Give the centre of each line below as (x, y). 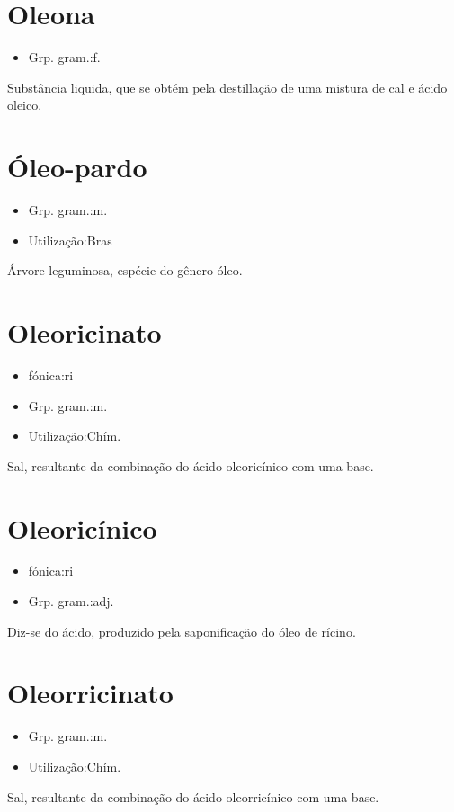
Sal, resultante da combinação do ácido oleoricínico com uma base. (191, 465)
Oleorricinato (90, 693)
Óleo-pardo (77, 167)
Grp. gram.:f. (64, 57)
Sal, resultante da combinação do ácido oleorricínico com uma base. (193, 796)
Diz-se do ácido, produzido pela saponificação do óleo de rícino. (182, 631)
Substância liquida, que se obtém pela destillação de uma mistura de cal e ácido (227, 87)
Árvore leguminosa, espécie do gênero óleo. (125, 270)
